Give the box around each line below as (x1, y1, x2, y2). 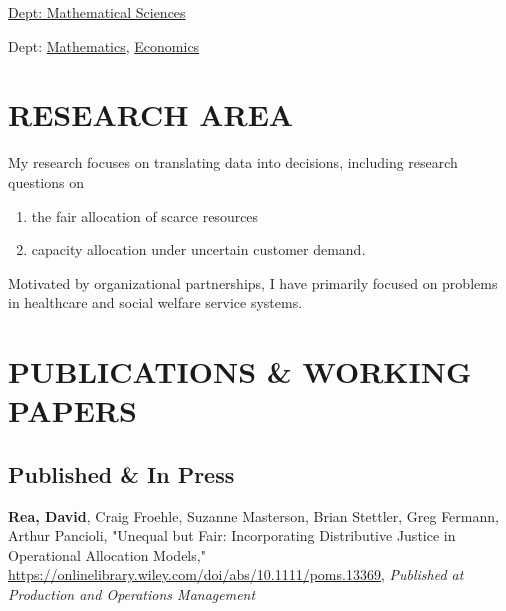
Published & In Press (8, 458, 235, 489)
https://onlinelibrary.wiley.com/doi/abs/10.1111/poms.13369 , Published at (8, 564, 464, 585)
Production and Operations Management (8, 584, 256, 605)
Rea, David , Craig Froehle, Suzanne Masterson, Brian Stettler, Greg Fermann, (8, 505, 499, 526)
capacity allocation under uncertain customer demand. (31, 239, 366, 260)
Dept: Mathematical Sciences (8, 2, 186, 22)
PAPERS (8, 390, 137, 431)
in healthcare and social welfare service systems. (8, 292, 303, 313)
